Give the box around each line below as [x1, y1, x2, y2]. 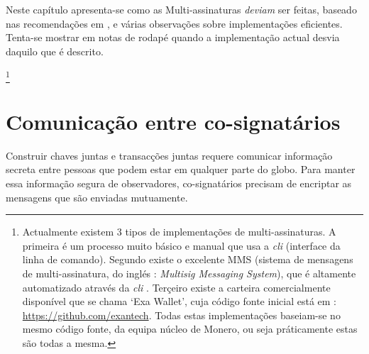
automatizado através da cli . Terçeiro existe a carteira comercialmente [22, 280, 331, 294]
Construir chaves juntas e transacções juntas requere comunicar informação [6, 148, 333, 162]
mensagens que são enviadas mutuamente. [6, 189, 188, 204]
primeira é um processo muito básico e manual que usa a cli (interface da [22, 238, 341, 253]
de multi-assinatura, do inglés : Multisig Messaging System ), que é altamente [22, 265, 356, 280]
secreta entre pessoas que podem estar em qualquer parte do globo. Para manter [6, 162, 356, 177]
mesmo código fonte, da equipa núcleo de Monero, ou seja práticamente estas [22, 321, 358, 336]
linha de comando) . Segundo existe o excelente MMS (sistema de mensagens [22, 252, 353, 267]
